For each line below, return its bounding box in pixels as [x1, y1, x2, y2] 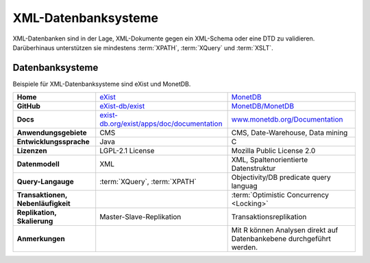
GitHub [16, 102, 40, 111]
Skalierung [16, 216, 53, 226]
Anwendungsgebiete [16, 128, 87, 137]
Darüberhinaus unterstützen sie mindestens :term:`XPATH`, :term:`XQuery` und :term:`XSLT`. [12, 43, 273, 52]
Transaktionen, [16, 190, 68, 200]
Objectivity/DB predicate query [231, 172, 332, 182]
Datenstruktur [231, 163, 276, 173]
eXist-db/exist [99, 102, 145, 111]
